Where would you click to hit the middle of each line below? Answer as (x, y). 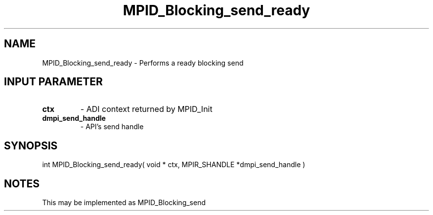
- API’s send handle (112, 127)
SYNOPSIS (31, 145)
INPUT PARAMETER (53, 82)
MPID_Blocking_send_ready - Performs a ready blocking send (143, 63)
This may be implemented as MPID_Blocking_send (124, 203)
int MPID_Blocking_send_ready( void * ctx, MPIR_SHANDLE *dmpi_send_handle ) (174, 165)
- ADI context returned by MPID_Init (146, 109)
